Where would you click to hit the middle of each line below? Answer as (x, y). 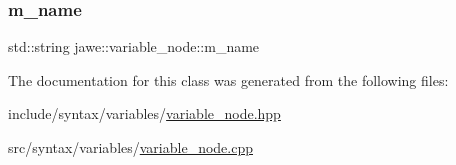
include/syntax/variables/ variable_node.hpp (144, 113)
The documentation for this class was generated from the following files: (228, 79)
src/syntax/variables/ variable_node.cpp (130, 147)
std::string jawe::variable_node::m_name (134, 46)
